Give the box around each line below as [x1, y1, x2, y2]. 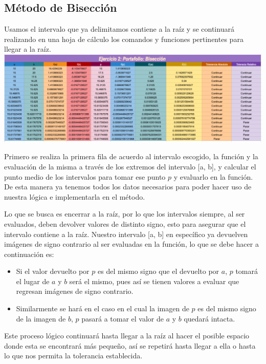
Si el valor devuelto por [16, 266, 90, 276]
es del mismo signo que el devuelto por [97, 266, 219, 276]
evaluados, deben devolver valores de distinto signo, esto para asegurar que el [4, 218, 246, 229]
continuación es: [4, 248, 54, 259]
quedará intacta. [184, 313, 235, 324]
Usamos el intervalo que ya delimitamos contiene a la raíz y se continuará [4, 24, 234, 34]
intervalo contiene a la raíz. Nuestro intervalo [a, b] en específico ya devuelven [4, 228, 248, 239]
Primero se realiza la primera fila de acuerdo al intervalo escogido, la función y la [4, 151, 258, 162]
